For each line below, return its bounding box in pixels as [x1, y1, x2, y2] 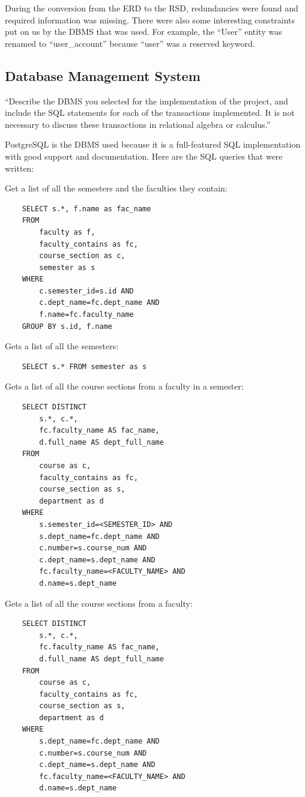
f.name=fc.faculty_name [39, 310, 134, 319]
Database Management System [5, 66, 201, 85]
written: [5, 161, 34, 174]
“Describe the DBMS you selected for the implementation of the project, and [5, 94, 288, 107]
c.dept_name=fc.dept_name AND [39, 298, 160, 307]
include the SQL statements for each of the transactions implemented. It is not [5, 106, 295, 119]
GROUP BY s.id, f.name [22, 322, 112, 331]
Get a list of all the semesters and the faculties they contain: [5, 182, 228, 194]
